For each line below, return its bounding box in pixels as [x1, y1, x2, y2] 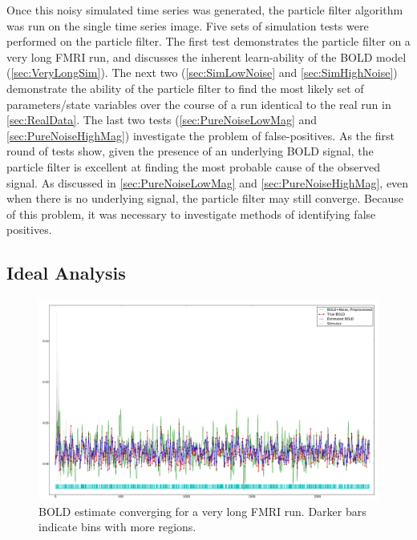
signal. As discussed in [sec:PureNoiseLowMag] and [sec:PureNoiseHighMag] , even [6, 174, 409, 191]
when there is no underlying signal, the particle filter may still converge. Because [6, 190, 403, 207]
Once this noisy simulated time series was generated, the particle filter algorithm [6, 2, 403, 18]
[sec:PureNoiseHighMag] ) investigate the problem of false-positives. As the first [6, 127, 395, 143]
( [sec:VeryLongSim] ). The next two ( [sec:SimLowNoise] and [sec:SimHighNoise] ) [6, 64, 398, 81]
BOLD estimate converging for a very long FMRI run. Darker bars [38, 502, 366, 519]
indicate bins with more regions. [38, 518, 196, 535]
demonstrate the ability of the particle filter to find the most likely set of [6, 79, 364, 96]
